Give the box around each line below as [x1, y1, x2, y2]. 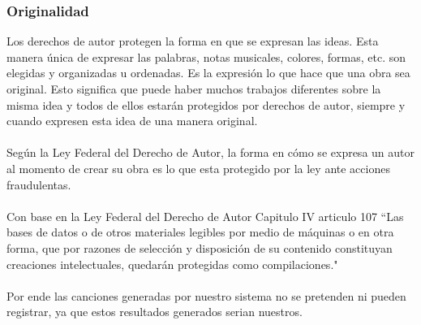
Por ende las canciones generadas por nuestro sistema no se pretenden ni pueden [6, 287, 406, 304]
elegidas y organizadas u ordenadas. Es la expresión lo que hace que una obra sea [6, 64, 410, 81]
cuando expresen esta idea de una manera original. [6, 112, 258, 129]
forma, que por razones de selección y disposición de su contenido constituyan [6, 239, 393, 256]
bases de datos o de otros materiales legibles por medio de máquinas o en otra [6, 223, 394, 240]
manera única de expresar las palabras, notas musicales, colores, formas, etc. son [6, 48, 406, 65]
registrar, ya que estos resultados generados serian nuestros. [6, 303, 303, 320]
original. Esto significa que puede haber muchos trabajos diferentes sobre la [6, 80, 381, 97]
